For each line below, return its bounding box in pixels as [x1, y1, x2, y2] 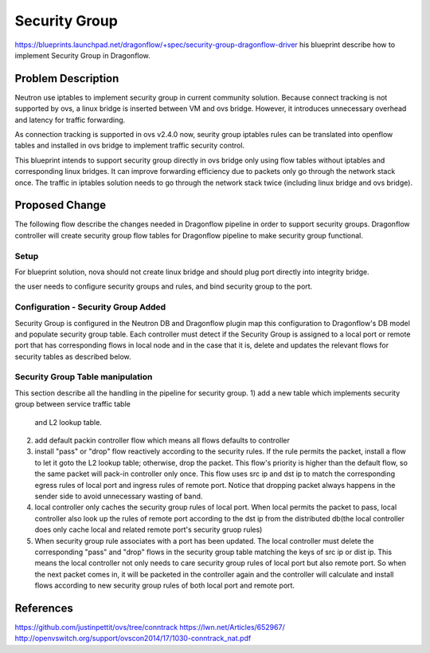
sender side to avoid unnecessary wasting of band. [34, 491, 203, 501]
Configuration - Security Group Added [14, 301, 166, 313]
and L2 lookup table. [34, 417, 103, 427]
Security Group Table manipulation [14, 372, 153, 383]
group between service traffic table [14, 399, 131, 409]
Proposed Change [14, 199, 107, 212]
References [14, 601, 73, 615]
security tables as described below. [14, 352, 131, 361]
